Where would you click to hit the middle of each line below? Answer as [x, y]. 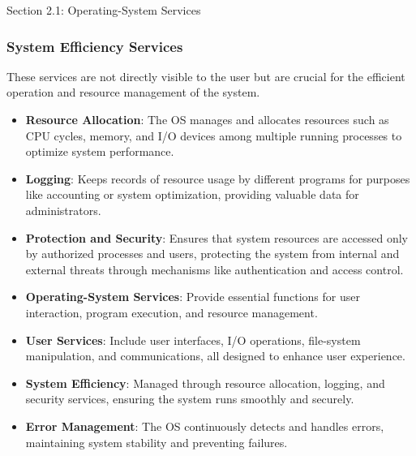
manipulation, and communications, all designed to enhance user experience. [215, 356]
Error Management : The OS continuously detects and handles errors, [205, 426]
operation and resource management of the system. [133, 92]
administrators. [63, 210]
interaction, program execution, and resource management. [172, 312]
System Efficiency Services [95, 46]
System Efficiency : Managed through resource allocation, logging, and [205, 383]
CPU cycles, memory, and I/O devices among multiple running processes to [214, 135]
